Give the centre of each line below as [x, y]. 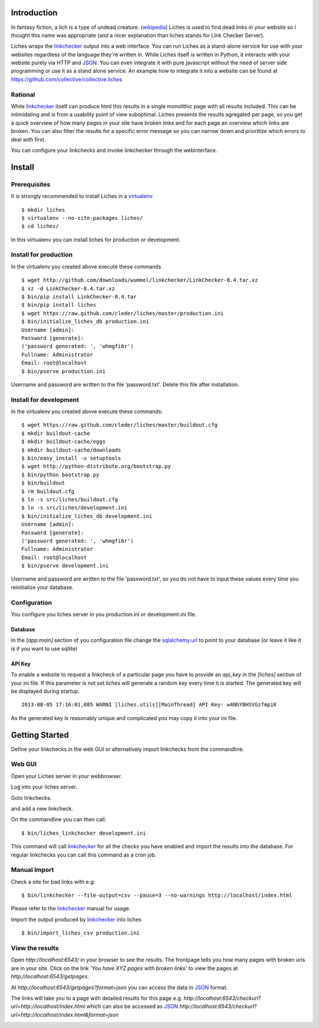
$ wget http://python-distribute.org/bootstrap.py [96, 466]
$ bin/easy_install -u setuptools [71, 458]
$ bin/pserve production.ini [64, 371]
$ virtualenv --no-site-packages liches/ [82, 218]
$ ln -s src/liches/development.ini [74, 508]
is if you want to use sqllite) [44, 648]
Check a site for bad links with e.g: [53, 881]
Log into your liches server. [44, 787]
